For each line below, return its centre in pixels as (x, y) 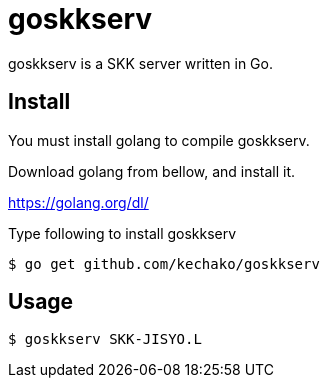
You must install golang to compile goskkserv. (159, 140)
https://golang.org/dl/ (78, 202)
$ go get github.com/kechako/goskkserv (164, 263)
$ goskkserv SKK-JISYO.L (105, 339)
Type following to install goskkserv (122, 233)
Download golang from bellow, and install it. (152, 171)
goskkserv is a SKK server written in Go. (140, 63)
